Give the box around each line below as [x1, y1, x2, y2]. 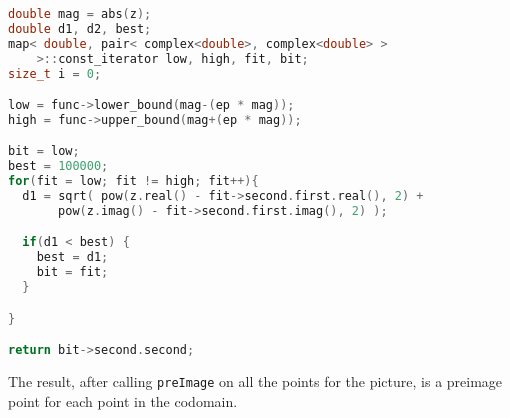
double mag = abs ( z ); [8, 7, 152, 21]
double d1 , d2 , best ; [8, 21, 152, 36]
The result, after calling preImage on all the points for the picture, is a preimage [8, 371, 503, 392]
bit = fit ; [36, 265, 109, 280]
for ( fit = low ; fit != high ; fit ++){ [8, 174, 259, 189]
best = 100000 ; [8, 159, 109, 174]
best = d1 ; [36, 250, 109, 265]
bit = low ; [8, 144, 80, 159]
